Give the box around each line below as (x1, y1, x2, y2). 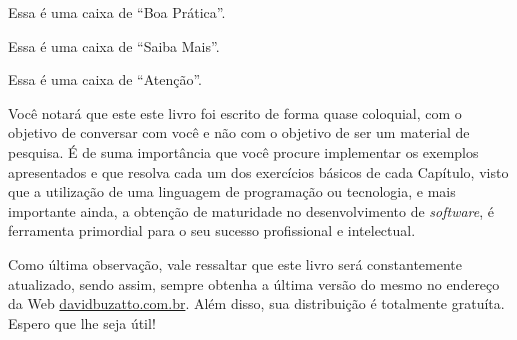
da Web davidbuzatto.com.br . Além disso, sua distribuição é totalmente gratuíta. (8, 293, 505, 314)
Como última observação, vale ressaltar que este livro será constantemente (8, 253, 463, 274)
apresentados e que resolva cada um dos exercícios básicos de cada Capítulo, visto (8, 161, 509, 182)
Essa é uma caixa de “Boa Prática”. (8, 2, 226, 22)
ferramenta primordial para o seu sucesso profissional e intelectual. (8, 220, 416, 241)
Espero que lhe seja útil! (8, 312, 156, 333)
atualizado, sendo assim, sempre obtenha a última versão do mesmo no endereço (8, 273, 500, 294)
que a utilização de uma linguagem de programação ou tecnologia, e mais (8, 181, 456, 202)
